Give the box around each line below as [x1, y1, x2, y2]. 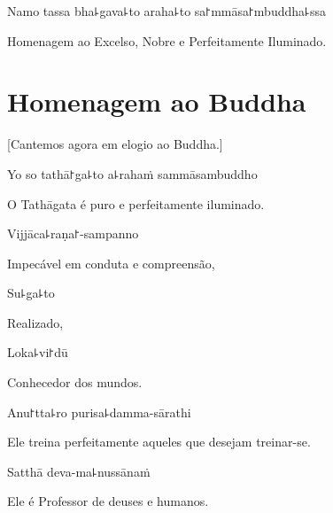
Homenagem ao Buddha [7, 83, 306, 120]
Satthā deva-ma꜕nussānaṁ [7, 462, 151, 480]
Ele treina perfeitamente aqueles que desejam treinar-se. [7, 432, 311, 451]
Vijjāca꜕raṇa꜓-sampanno [7, 224, 139, 243]
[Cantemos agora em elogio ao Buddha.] [7, 135, 223, 153]
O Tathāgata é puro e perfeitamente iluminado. [7, 194, 265, 213]
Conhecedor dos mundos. [7, 373, 143, 392]
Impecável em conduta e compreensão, [7, 253, 215, 272]
